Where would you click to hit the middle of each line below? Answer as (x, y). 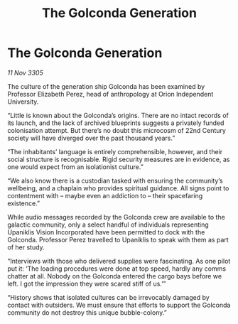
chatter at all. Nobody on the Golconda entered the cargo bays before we (115, 276)
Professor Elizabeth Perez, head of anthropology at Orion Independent (110, 94)
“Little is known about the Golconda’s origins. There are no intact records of (118, 115)
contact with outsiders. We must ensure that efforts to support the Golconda (119, 305)
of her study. (26, 247)
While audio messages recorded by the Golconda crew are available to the (116, 217)
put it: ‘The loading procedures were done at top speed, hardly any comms (117, 269)
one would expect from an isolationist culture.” (75, 167)
